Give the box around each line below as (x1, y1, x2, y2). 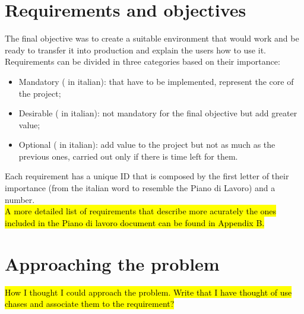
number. (5, 193, 35, 205)
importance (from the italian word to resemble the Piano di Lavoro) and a (5, 182, 275, 194)
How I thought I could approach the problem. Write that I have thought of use (5, 286, 292, 298)
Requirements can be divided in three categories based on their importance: (5, 55, 280, 68)
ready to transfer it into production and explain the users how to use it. (5, 43, 266, 56)
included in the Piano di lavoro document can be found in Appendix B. (5, 216, 265, 229)
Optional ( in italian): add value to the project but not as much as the (18, 138, 275, 151)
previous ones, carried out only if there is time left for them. (18, 150, 238, 162)
